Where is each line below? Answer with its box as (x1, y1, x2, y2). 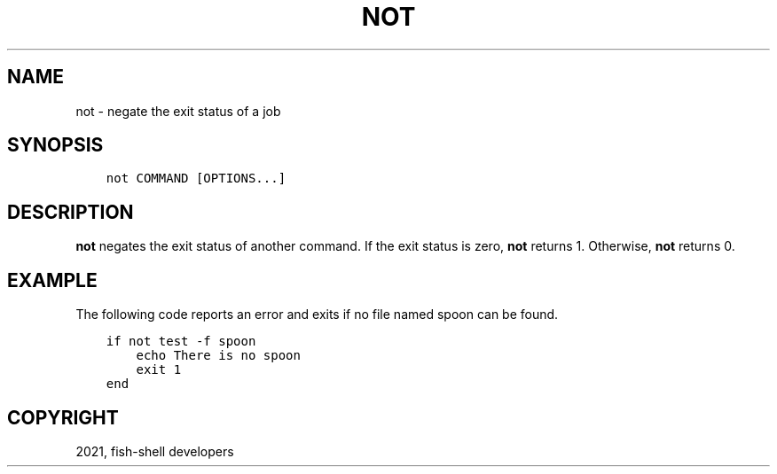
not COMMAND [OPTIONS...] (106, 171, 286, 186)
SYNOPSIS (7, 134, 104, 157)
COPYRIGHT (7, 406, 119, 429)
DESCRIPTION (7, 200, 134, 223)
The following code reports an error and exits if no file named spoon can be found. (75, 307, 559, 322)
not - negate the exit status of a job (75, 103, 281, 119)
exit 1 (136, 362, 182, 377)
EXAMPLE (7, 268, 98, 291)
